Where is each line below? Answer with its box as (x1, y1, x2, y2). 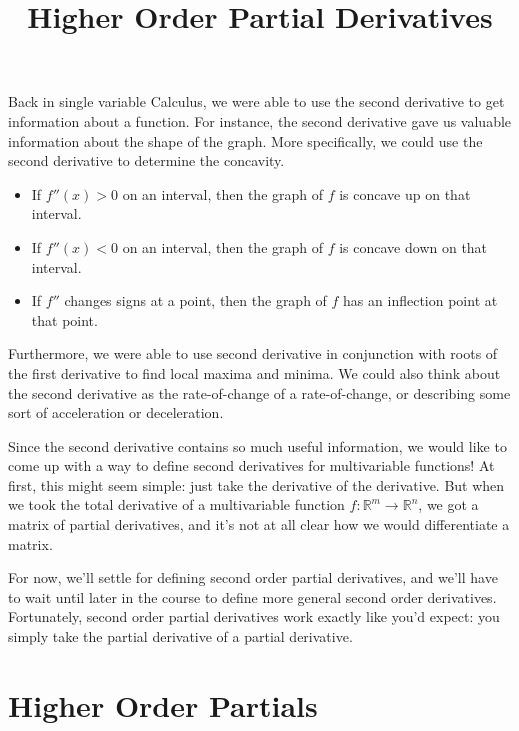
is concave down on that (339, 236, 488, 257)
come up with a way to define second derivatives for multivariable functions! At (8, 455, 495, 476)
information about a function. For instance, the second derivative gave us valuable (8, 110, 512, 131)
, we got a (418, 494, 479, 515)
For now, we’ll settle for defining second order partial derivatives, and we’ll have (8, 567, 498, 588)
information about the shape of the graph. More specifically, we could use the (8, 130, 483, 151)
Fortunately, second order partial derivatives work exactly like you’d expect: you (8, 606, 500, 627)
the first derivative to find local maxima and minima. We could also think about (8, 362, 501, 383)
